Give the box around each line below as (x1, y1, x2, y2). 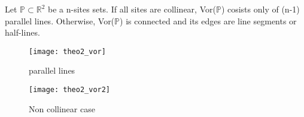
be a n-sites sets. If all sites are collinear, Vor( (47, 3, 216, 15)
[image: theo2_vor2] (29, 86, 111, 94)
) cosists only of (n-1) (221, 3, 300, 15)
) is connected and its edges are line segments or (120, 14, 297, 27)
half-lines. (5, 26, 40, 39)
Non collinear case (29, 102, 95, 115)
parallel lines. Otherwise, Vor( (5, 14, 115, 27)
